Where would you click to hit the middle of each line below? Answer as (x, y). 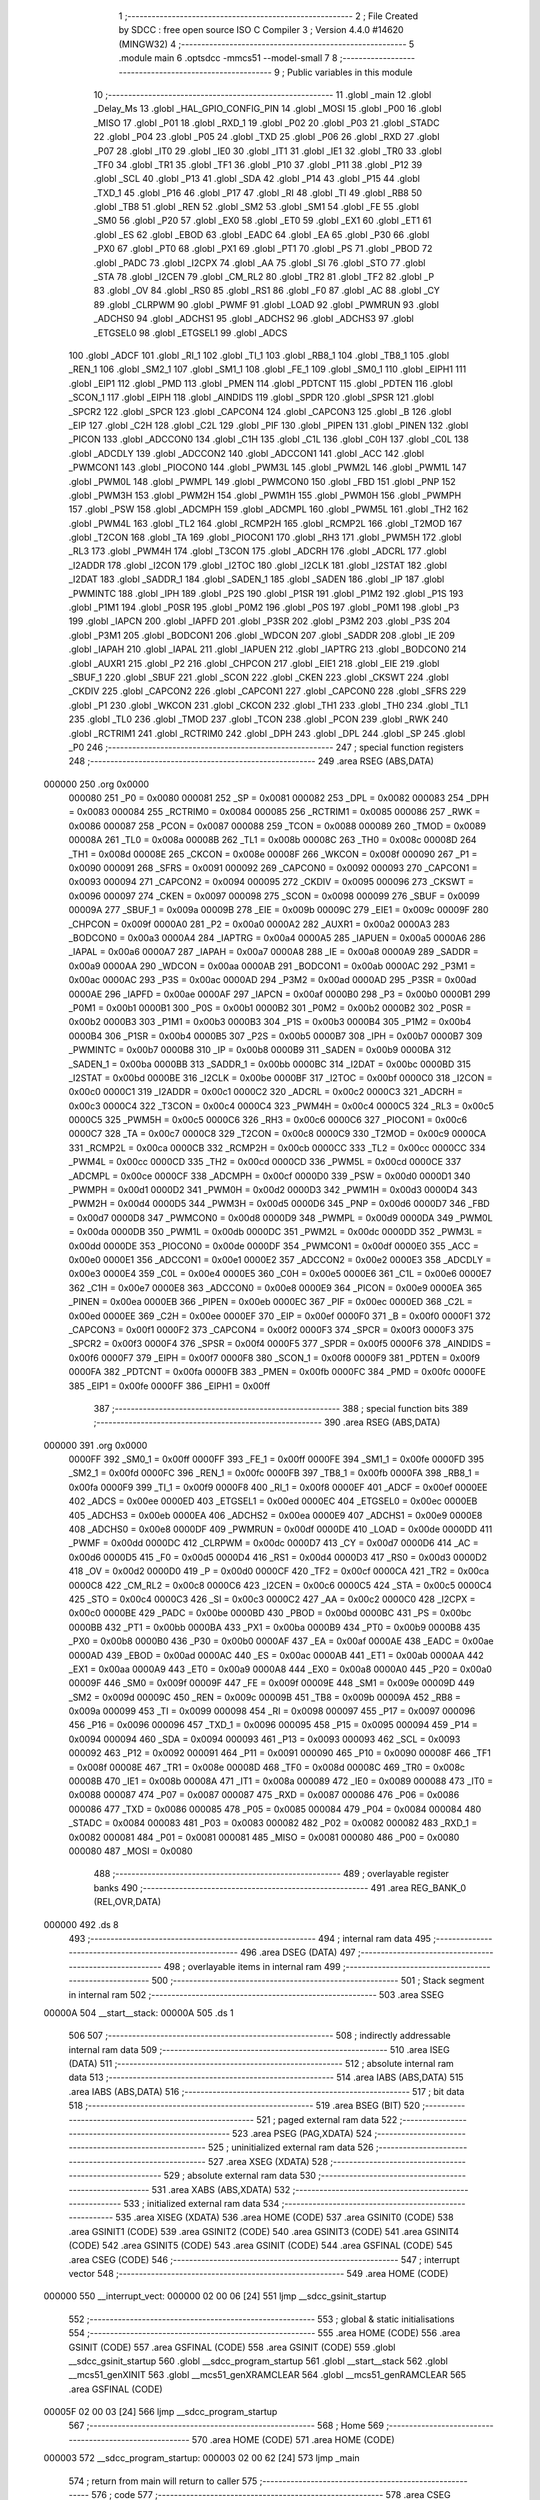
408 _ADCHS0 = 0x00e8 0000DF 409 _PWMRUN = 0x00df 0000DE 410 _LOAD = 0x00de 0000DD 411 (280, 1529)
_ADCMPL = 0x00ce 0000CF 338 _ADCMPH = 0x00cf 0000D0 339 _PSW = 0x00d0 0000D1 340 (269, 1176)
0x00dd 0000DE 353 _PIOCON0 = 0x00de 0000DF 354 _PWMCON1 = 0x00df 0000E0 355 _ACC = (273, 1246)
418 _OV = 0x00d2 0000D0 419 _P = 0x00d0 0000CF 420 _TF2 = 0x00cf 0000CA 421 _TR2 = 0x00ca (279, 1571)
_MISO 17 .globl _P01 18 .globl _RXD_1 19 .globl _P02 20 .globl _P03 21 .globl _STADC (266, 122)
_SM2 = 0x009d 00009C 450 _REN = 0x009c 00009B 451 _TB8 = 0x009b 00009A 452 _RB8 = (265, 1697)
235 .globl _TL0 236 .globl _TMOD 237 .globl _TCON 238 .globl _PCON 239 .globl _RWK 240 (258, 719)
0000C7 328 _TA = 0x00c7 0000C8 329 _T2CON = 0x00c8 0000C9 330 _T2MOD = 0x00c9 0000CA (277, 1134)
